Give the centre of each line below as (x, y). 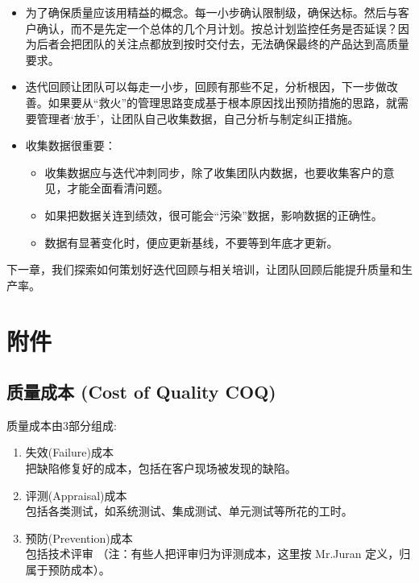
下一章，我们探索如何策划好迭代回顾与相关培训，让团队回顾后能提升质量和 (204, 269)
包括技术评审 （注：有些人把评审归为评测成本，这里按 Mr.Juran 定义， (212, 554)
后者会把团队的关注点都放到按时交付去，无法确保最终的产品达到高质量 (223, 44)
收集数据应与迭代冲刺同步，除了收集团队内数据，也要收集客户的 (214, 172)
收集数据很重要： (71, 145)
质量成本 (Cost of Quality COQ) (141, 392)
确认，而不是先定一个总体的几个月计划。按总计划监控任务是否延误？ (217, 28)
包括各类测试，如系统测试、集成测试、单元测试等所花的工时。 (189, 511)
